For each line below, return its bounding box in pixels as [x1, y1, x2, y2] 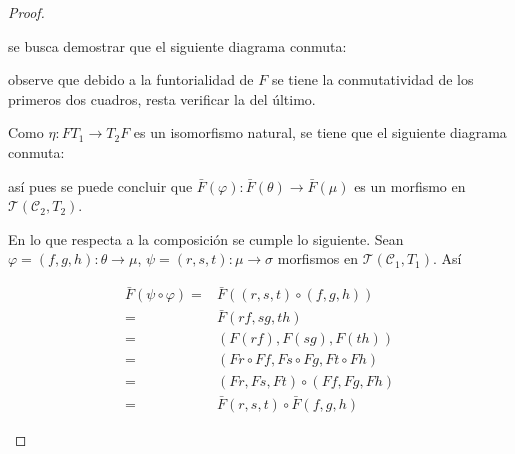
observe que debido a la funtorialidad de [8, 69, 254, 90]
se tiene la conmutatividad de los [271, 69, 474, 90]
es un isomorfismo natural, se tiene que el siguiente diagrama [133, 122, 507, 143]
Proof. [8, 2, 45, 22]
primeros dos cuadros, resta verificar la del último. [8, 88, 316, 109]
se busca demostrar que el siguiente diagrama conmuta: [8, 35, 347, 56]
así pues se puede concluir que [8, 175, 193, 196]
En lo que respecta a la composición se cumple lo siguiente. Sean [8, 228, 404, 249]
